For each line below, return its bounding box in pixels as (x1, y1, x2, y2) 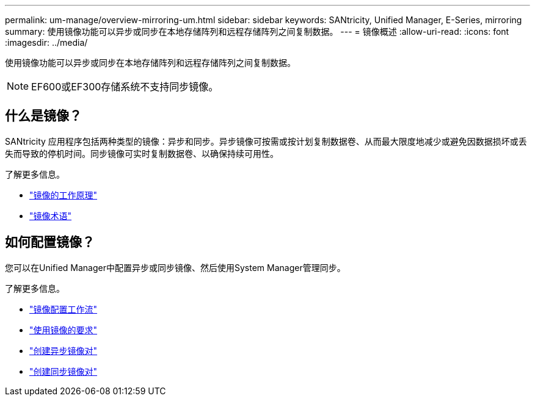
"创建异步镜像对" (29, 345, 98, 356)
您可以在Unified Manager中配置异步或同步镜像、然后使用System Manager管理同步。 (5, 262, 346, 273)
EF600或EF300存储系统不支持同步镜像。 (31, 81, 219, 93)
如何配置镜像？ (5, 234, 95, 250)
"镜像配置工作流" (29, 303, 98, 314)
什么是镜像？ (5, 108, 82, 124)
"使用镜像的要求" (29, 324, 98, 335)
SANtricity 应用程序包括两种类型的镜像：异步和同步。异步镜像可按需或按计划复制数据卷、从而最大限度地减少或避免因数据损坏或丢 (5, 135, 527, 146)
